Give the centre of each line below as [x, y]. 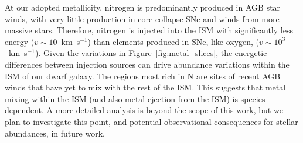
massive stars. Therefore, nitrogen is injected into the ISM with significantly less [149, 30]
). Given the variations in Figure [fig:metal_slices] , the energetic [151, 53]
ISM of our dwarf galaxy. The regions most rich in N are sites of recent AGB [143, 76]
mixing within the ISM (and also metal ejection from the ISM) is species [135, 98]
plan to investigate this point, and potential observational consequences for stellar [151, 121]
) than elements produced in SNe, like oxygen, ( [173, 41]
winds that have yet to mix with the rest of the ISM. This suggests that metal [145, 87]
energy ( [20, 41]
